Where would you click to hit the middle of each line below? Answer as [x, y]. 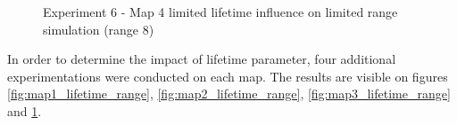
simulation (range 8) [99, 29]
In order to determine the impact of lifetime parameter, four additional [202, 59]
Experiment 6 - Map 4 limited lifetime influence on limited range [220, 12]
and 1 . [25, 110]
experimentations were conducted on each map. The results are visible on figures [228, 76]
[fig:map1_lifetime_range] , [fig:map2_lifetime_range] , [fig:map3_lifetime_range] [229, 94]
